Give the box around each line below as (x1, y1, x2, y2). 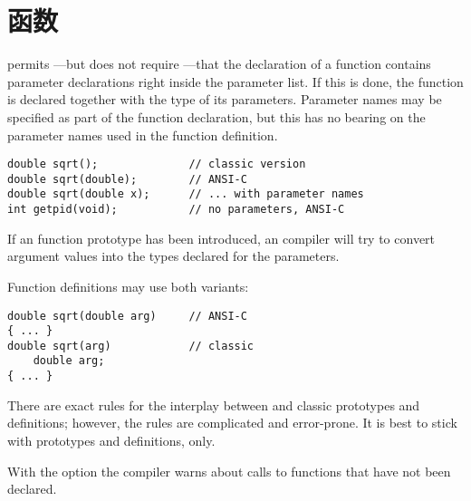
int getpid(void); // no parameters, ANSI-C (7, 203, 345, 217)
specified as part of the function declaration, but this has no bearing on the (7, 107, 426, 126)
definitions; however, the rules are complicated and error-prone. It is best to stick (7, 413, 457, 432)
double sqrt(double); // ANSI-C (7, 172, 247, 186)
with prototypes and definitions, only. (7, 430, 216, 449)
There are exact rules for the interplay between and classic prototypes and (7, 395, 420, 414)
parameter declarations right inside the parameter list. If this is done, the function (7, 72, 464, 91)
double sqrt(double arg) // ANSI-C (7, 309, 247, 323)
